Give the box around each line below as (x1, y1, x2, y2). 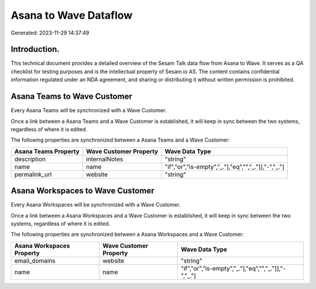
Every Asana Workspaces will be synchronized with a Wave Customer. (11, 201, 181, 208)
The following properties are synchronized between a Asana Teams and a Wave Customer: (11, 136, 231, 143)
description (14, 155, 46, 163)
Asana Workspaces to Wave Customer (11, 186, 154, 196)
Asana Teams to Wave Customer (11, 91, 133, 102)
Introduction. (11, 44, 60, 54)
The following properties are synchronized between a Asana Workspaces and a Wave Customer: (11, 231, 244, 238)
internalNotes (85, 155, 123, 163)
